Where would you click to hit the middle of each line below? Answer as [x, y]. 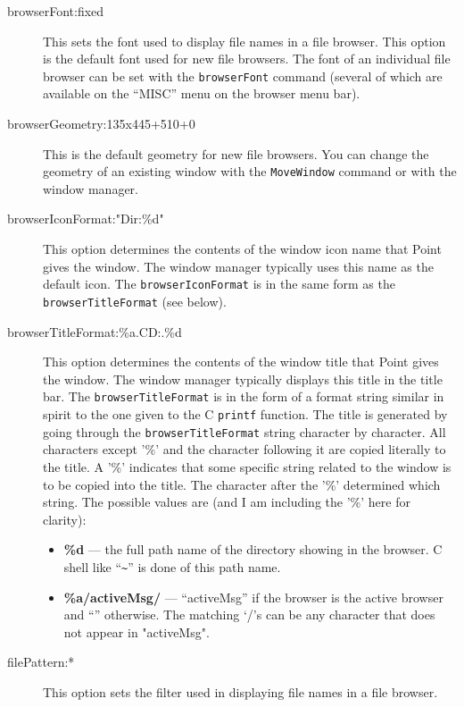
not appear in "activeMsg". [137, 631]
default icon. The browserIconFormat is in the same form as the [219, 284]
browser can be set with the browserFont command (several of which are [243, 76]
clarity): [65, 519]
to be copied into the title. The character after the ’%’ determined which [242, 484]
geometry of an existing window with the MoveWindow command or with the [250, 171]
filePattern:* [41, 662]
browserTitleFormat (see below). [135, 301]
